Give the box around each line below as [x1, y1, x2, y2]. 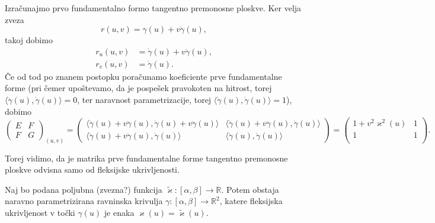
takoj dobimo [5, 34, 53, 46]
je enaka [104, 206, 135, 219]
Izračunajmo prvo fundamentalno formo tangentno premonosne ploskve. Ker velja [5, 2, 302, 14]
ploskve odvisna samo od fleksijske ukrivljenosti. [5, 163, 180, 176]
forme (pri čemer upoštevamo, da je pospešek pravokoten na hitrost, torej [5, 82, 272, 94]
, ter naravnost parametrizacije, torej [77, 93, 212, 106]
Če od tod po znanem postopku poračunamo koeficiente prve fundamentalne [5, 70, 282, 82]
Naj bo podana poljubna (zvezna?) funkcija [5, 183, 162, 195]
